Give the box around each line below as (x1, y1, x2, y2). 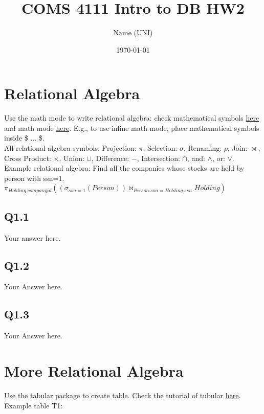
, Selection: (143, 143, 178, 153)
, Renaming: (183, 143, 222, 153)
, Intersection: (137, 152, 180, 163)
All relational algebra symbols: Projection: (4, 143, 137, 153)
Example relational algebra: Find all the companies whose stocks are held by (4, 163, 245, 173)
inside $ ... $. (4, 132, 45, 143)
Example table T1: (4, 400, 63, 410)
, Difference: (91, 152, 129, 163)
